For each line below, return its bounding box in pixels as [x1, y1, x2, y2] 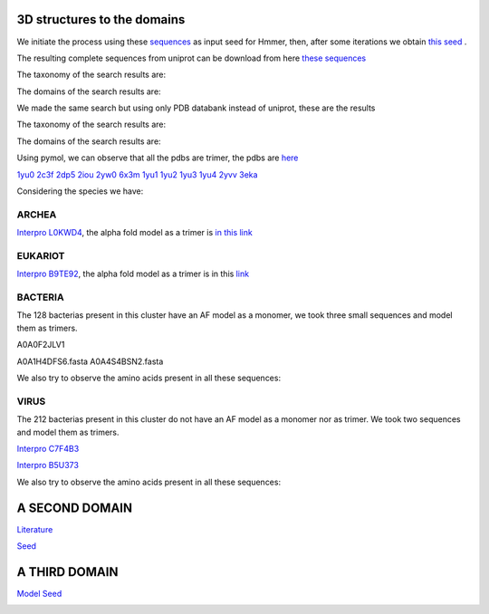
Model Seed [16, 588, 62, 599]
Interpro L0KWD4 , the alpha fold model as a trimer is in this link [16, 227, 253, 238]
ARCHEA [16, 208, 57, 221]
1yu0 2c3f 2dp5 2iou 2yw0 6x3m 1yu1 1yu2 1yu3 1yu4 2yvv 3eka [16, 168, 258, 180]
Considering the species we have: [16, 186, 144, 197]
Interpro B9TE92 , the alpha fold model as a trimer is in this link [16, 268, 249, 280]
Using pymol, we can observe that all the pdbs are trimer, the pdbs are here [16, 152, 299, 163]
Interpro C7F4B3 [16, 443, 80, 454]
